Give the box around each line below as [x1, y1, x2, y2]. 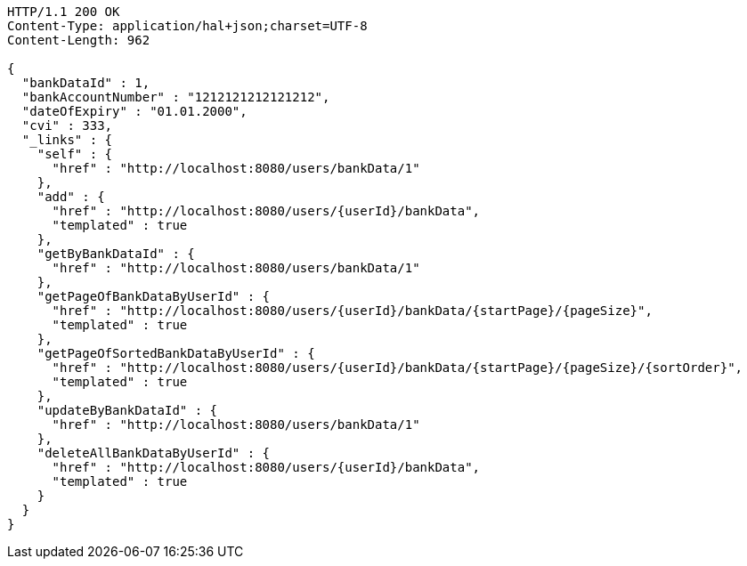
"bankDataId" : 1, [21, 76, 150, 90]
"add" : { [37, 190, 105, 204]
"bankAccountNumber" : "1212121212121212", [21, 90, 330, 104]
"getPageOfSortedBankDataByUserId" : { [37, 346, 315, 360]
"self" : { [37, 147, 113, 161]
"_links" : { [21, 133, 113, 147]
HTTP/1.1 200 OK [7, 4, 120, 19]
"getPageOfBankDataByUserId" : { [37, 289, 271, 303]
